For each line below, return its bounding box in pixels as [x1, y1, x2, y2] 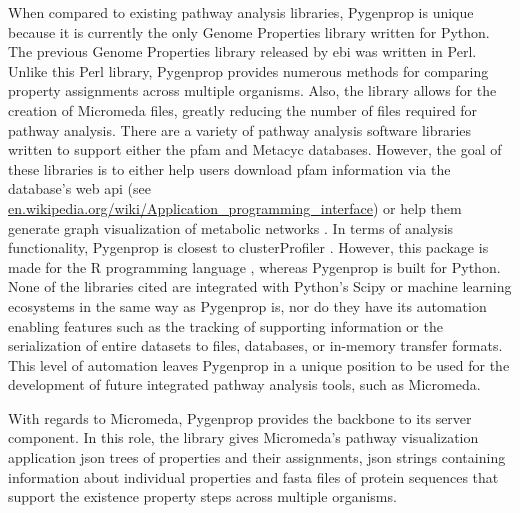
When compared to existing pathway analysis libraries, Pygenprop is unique [8, 2, 474, 22]
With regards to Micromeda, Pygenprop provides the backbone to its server [8, 407, 472, 428]
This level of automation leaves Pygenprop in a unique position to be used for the [8, 354, 510, 375]
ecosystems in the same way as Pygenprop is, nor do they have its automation [8, 295, 487, 316]
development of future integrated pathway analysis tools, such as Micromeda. [8, 374, 481, 395]
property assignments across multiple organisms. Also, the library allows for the [8, 80, 497, 101]
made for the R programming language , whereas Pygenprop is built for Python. [8, 256, 501, 277]
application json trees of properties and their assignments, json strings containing [8, 447, 506, 468]
